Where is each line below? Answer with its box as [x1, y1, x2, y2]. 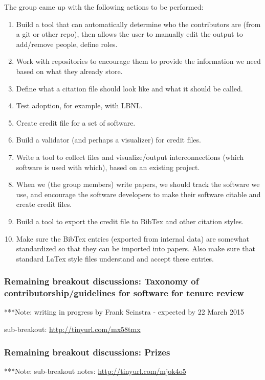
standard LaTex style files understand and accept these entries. [16, 253, 214, 264]
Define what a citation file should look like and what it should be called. [16, 83, 243, 93]
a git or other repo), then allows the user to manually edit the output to [16, 29, 243, 39]
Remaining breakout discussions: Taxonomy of [4, 275, 199, 288]
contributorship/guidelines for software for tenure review [4, 287, 244, 299]
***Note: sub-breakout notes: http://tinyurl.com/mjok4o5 [4, 365, 186, 376]
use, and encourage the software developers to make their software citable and [16, 188, 261, 199]
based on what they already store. [16, 65, 123, 76]
